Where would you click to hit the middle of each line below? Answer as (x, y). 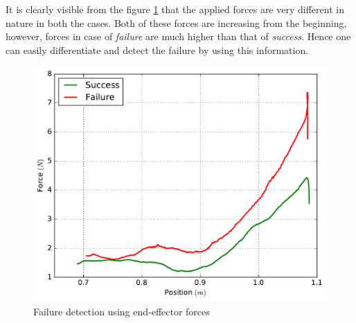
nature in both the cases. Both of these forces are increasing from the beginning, (176, 22)
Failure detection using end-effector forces (122, 311)
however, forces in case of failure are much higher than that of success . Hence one (178, 36)
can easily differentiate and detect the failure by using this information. (157, 49)
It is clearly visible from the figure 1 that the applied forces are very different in (175, 9)
